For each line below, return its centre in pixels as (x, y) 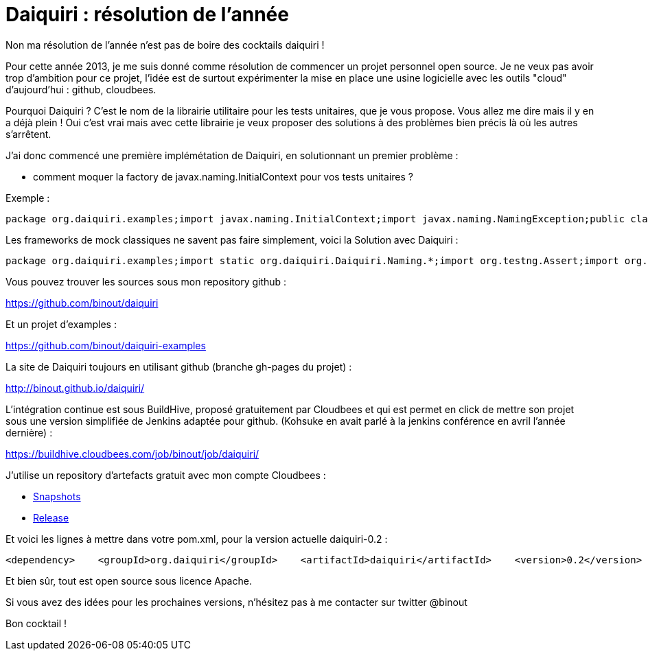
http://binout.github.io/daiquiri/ (75, 388)
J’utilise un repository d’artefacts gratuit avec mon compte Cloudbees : (166, 475)
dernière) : (29, 432)
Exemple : (28, 198)
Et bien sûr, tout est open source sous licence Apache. (129, 581)
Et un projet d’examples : (61, 324)
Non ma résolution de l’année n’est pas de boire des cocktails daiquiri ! (165, 45)
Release (51, 517)
